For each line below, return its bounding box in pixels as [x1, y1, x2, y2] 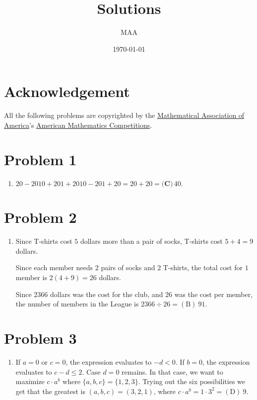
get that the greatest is [15, 386, 85, 396]
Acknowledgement [4, 81, 130, 101]
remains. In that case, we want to [122, 366, 223, 377]
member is [15, 272, 47, 283]
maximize [15, 376, 45, 387]
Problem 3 [4, 328, 77, 348]
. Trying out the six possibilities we [138, 376, 246, 387]
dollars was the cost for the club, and [50, 289, 163, 299]
